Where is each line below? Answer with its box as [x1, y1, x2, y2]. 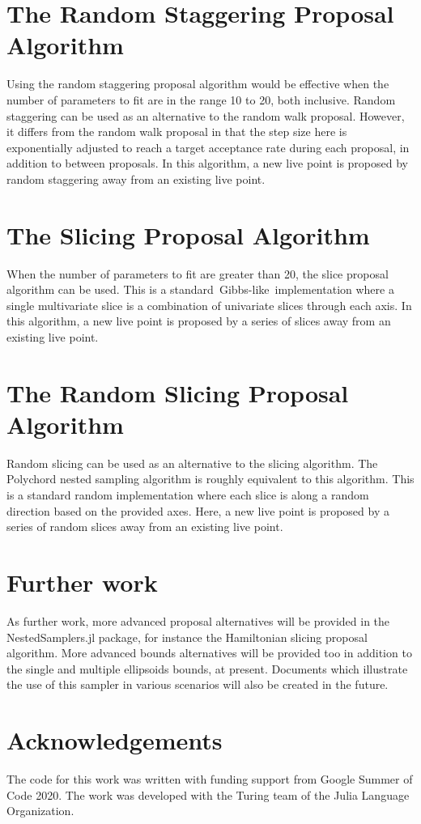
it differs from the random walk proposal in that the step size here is [6, 123, 347, 140]
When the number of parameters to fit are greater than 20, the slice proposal [6, 265, 389, 282]
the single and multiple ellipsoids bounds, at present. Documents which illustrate [6, 660, 408, 677]
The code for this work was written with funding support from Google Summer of [6, 771, 413, 788]
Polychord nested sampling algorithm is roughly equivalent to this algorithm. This [6, 470, 415, 487]
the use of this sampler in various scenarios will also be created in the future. [6, 676, 389, 693]
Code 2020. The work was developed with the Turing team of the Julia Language [6, 786, 410, 803]
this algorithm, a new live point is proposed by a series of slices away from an [6, 312, 391, 329]
